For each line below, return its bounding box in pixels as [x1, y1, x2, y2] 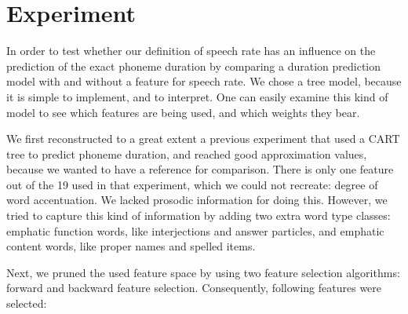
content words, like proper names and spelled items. [6, 238, 256, 254]
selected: [6, 295, 47, 312]
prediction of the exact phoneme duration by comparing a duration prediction [6, 57, 381, 74]
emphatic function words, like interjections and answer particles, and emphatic [6, 222, 384, 239]
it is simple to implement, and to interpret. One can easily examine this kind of [6, 88, 388, 104]
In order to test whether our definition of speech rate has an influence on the [6, 42, 376, 59]
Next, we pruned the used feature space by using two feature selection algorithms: [6, 264, 400, 280]
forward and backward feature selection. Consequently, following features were [6, 279, 382, 296]
